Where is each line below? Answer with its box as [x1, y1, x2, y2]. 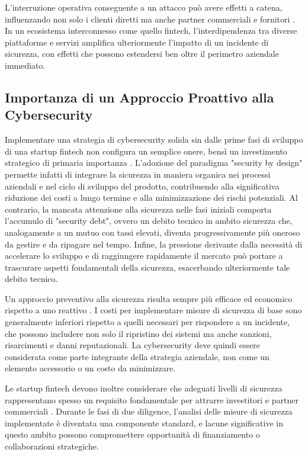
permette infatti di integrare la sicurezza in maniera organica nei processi [5, 168, 271, 180]
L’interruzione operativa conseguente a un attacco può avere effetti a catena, [5, 1, 283, 13]
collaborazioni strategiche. [5, 440, 99, 452]
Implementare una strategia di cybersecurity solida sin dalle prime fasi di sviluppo [5, 133, 303, 146]
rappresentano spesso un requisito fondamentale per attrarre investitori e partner [5, 393, 299, 406]
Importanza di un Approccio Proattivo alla [5, 88, 274, 106]
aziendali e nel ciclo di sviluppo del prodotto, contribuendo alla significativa [5, 179, 280, 192]
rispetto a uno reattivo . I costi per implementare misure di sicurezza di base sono [5, 304, 302, 316]
